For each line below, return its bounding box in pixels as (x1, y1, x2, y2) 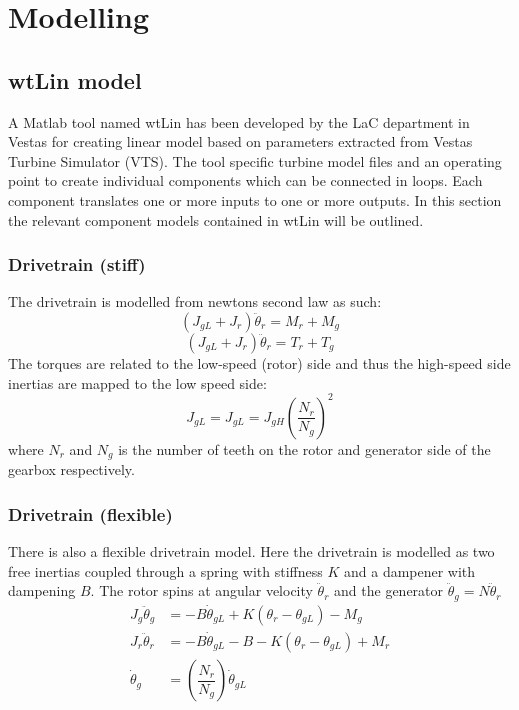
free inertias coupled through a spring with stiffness (8, 560, 323, 581)
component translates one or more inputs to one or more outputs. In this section (8, 189, 502, 210)
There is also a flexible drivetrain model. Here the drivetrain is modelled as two (8, 540, 495, 561)
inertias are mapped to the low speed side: (8, 372, 267, 393)
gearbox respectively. (8, 459, 135, 480)
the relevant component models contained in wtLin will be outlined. (8, 209, 424, 230)
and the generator (334, 580, 444, 601)
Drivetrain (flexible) (8, 501, 173, 526)
